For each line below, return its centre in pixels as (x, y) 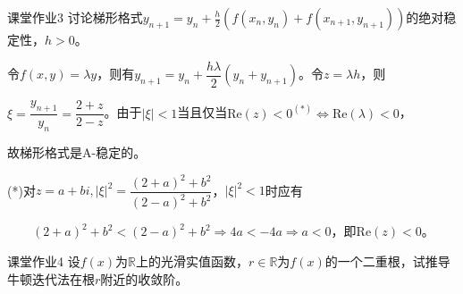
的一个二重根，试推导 (387, 261)
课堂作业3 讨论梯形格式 (75, 17)
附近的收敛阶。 (144, 278)
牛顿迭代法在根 (51, 278)
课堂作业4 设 (44, 261)
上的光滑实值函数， (192, 261)
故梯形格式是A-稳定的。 (77, 151)
